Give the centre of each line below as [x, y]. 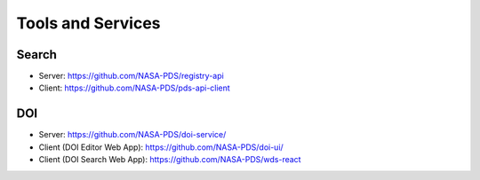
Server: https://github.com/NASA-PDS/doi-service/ [132, 135]
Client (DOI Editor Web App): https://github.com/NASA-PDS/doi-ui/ [161, 147]
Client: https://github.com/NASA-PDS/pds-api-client [134, 88]
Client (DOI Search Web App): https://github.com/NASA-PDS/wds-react [170, 160]
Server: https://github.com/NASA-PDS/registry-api [131, 76]
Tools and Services [88, 23]
